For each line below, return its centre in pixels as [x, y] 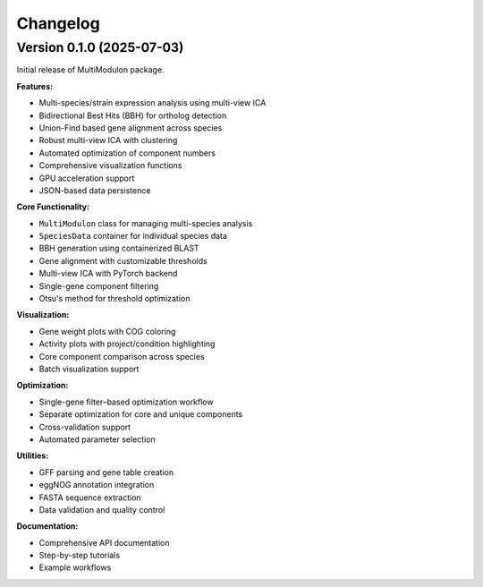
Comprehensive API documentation [104, 542]
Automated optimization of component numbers [127, 153]
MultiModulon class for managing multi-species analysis [146, 223]
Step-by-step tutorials [80, 556]
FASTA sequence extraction [90, 498]
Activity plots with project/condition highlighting [127, 344]
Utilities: [33, 455]
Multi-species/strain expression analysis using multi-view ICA [153, 103]
